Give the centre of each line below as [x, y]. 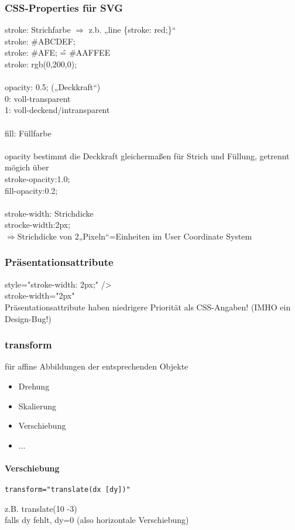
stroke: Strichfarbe [38, 30]
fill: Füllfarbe [28, 133]
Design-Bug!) [28, 318]
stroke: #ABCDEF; [40, 41]
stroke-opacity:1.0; [37, 178]
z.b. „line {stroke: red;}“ [132, 30]
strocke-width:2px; [38, 225]
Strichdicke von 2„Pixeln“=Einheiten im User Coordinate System [135, 236]
